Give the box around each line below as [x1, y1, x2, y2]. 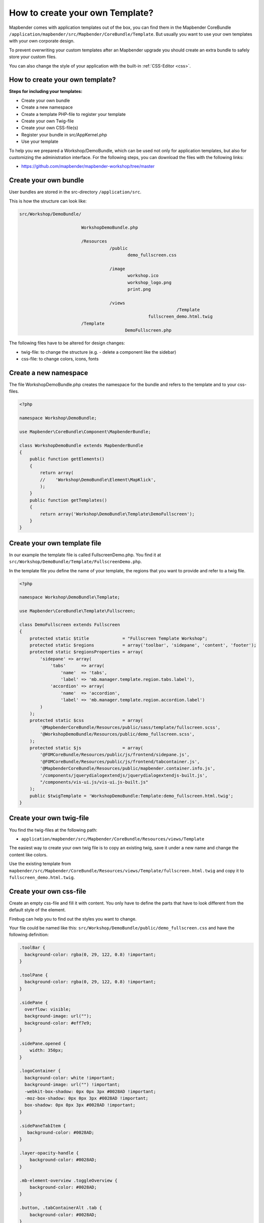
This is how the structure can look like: [9, 198, 87, 204]
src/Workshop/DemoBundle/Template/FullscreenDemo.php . [9, 559, 142, 565]
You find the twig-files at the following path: [9, 827, 97, 833]
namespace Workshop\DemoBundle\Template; [19, 594, 120, 600]
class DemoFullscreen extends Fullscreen [19, 622, 120, 627]
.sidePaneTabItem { [19, 1123, 66, 1129]
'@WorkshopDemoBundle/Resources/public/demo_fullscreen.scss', [40, 731, 195, 737]
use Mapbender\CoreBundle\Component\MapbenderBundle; [19, 429, 151, 434]
